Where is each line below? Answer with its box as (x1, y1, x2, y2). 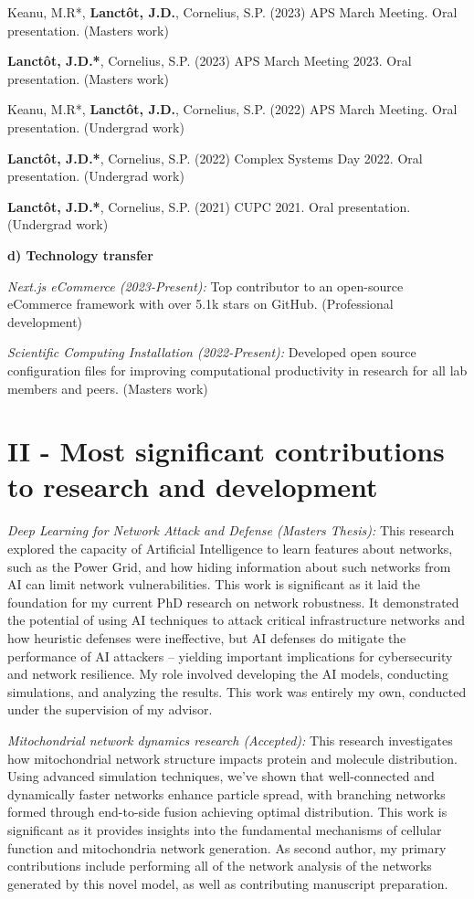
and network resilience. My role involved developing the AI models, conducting (7, 664, 448, 683)
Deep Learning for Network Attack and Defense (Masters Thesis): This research (7, 521, 455, 540)
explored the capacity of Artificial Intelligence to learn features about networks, (7, 539, 453, 557)
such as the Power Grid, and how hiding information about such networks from (7, 556, 451, 576)
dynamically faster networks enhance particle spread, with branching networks (7, 784, 446, 803)
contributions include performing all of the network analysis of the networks (7, 856, 432, 875)
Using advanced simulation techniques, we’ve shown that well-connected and (7, 767, 435, 786)
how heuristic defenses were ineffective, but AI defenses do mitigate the (7, 628, 406, 647)
